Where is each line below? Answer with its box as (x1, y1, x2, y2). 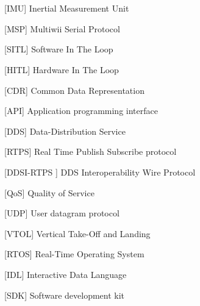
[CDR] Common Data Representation (4, 84, 145, 96)
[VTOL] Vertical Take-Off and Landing (4, 227, 151, 240)
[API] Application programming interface (4, 104, 158, 117)
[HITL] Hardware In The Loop (4, 63, 119, 76)
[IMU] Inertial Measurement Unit (4, 2, 129, 15)
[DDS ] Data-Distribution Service (4, 124, 126, 137)
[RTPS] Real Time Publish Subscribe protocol (4, 145, 177, 158)
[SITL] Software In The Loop (4, 43, 113, 55)
